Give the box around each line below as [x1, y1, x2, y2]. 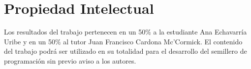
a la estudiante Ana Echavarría [153, 27, 247, 37]
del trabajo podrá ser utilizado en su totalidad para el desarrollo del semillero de [4, 46, 247, 56]
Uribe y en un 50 [4, 36, 55, 46]
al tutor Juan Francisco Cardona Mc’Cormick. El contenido [63, 36, 243, 46]
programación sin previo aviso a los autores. [4, 55, 136, 66]
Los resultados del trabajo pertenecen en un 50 [4, 27, 146, 37]
